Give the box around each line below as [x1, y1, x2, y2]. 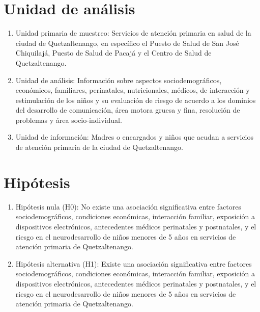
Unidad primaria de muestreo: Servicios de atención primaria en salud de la [15, 28, 251, 38]
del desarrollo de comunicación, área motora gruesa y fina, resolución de [15, 105, 240, 115]
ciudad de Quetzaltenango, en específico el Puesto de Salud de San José [15, 37, 239, 48]
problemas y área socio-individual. [15, 114, 122, 125]
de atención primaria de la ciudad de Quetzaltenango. [15, 142, 183, 152]
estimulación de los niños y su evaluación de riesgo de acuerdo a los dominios [15, 94, 256, 105]
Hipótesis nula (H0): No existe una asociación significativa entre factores [15, 201, 241, 212]
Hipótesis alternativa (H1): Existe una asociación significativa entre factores [15, 258, 252, 269]
